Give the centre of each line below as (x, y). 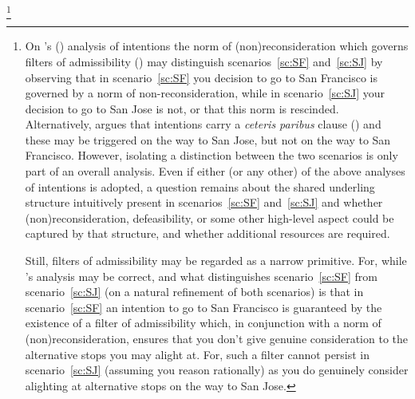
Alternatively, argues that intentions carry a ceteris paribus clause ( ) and (203, 124)
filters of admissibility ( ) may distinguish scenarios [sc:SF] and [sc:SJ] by (204, 61)
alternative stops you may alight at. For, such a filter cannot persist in (198, 354)
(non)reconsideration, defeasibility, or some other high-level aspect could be (209, 217)
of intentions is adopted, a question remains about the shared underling (200, 186)
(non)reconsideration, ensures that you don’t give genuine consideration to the (217, 339)
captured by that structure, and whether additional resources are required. (207, 233)
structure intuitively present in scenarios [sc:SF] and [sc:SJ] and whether (204, 202)
